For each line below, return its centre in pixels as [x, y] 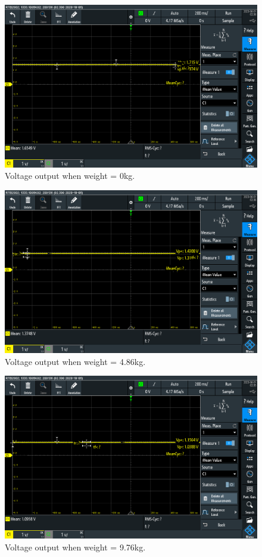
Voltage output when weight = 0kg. [70, 176]
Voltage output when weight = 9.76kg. [75, 547]
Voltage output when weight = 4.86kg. [75, 361]
